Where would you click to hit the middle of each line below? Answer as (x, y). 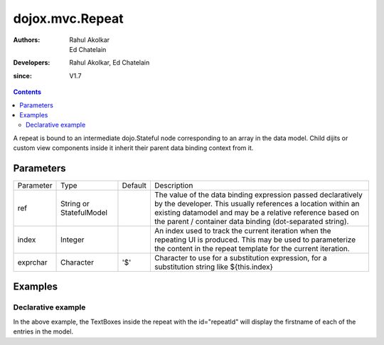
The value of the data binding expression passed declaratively (258, 194)
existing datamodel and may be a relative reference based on (256, 212)
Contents (27, 92)
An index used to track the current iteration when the (242, 230)
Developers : (32, 63)
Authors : (27, 40)
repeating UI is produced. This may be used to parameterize (255, 240)
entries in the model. (43, 331)
